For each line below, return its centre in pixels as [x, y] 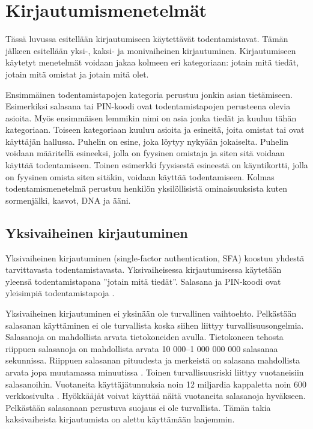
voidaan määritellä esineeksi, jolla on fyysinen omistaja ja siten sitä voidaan [145, 153]
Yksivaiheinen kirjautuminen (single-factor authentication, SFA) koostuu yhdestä [155, 257]
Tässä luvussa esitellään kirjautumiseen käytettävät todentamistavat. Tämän [147, 39]
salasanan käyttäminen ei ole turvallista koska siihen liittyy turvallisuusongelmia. [155, 325]
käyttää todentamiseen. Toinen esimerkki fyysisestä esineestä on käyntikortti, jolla [157, 165]
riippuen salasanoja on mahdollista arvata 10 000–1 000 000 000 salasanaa [142, 348]
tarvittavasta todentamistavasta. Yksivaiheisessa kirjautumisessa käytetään [144, 269]
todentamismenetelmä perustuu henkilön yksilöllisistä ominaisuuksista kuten [146, 188]
